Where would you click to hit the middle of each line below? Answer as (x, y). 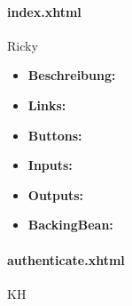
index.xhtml (44, 11)
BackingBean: (70, 225)
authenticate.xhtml (66, 259)
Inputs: (50, 165)
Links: (47, 105)
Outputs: (56, 194)
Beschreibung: (72, 75)
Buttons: (55, 135)
